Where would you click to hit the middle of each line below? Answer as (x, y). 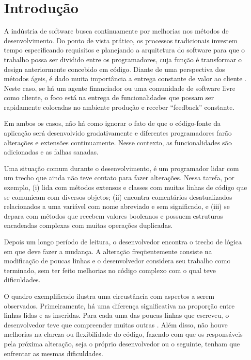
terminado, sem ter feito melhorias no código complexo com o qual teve (110, 270)
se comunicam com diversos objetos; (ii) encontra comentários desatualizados (118, 197)
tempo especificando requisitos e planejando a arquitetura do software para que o (125, 50)
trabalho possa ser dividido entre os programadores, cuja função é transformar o (123, 59)
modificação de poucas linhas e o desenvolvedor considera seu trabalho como (117, 261)
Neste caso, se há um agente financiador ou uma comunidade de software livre (120, 88)
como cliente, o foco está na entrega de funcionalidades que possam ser (109, 97)
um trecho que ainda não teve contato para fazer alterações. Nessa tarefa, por (119, 178)
